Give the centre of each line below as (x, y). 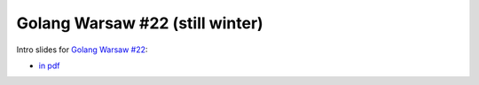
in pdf (49, 66)
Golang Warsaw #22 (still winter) (140, 23)
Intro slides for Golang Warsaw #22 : (82, 50)
